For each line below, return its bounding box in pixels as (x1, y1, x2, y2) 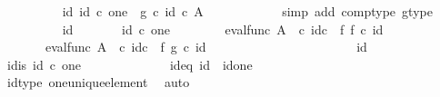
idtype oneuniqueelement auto (6, 73, 190, 92)
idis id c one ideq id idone (6, 54, 253, 73)
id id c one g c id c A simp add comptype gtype (62, 2, 433, 20)
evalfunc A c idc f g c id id (45, 37, 367, 56)
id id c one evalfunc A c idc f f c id (62, 19, 384, 38)
